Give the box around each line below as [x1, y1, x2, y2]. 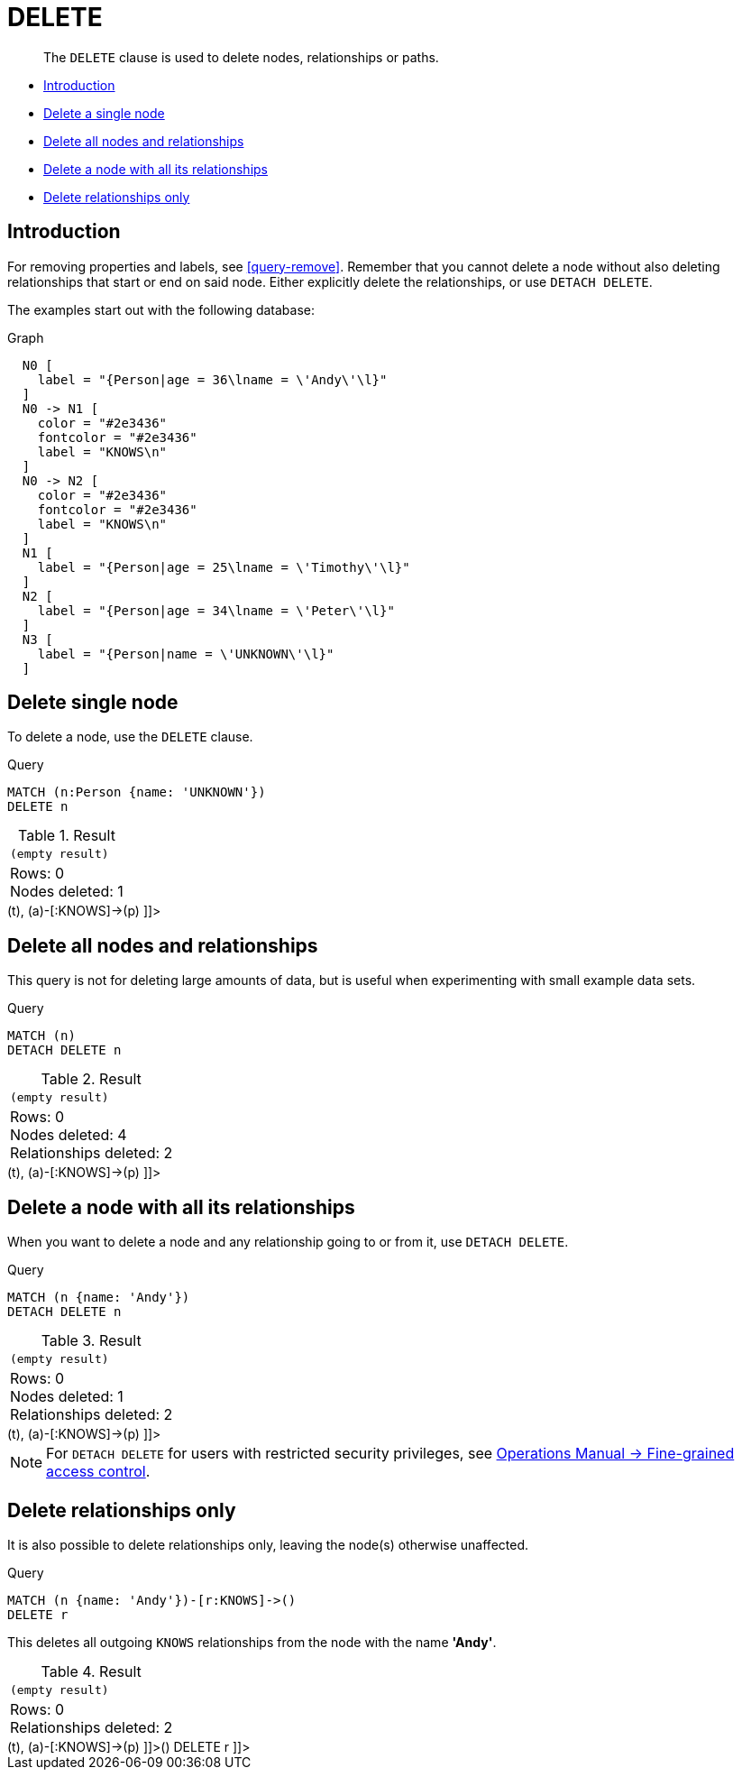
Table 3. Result [41, 1331, 142, 1350]
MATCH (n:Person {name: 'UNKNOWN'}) [7, 785, 266, 800]
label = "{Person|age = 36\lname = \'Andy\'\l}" [37, 372, 388, 387]
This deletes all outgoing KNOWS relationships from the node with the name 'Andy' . [7, 1634, 497, 1650]
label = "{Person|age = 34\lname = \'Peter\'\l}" [37, 603, 395, 618]
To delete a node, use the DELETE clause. [7, 729, 253, 745]
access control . [46, 1462, 151, 1481]
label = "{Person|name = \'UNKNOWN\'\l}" [37, 646, 334, 661]
